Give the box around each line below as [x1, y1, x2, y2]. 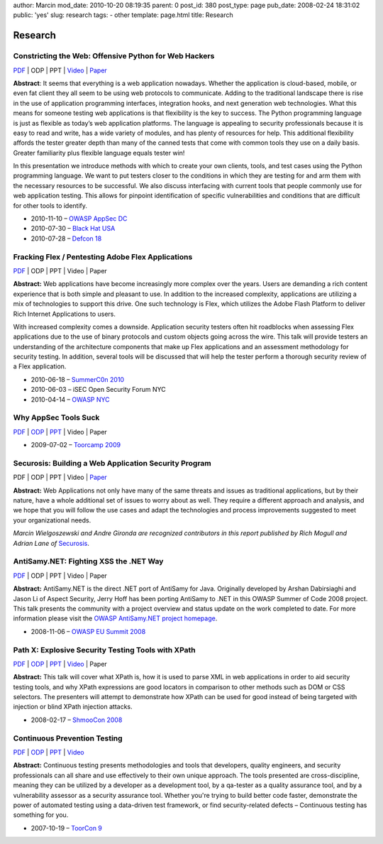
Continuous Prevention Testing [13, 733, 123, 743]
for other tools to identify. [13, 201, 88, 209]
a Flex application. [13, 362, 67, 371]
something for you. [13, 811, 69, 819]
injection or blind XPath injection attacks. [13, 703, 133, 711]
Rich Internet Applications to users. [13, 309, 116, 318]
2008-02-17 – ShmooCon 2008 [30, 716, 123, 724]
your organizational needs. [13, 515, 91, 525]
